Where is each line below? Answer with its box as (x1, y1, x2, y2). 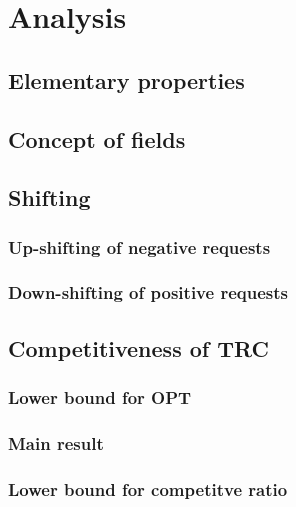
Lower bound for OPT (8, 385, 192, 410)
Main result (8, 430, 104, 455)
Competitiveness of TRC (8, 332, 269, 363)
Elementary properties (8, 64, 245, 95)
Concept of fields (8, 123, 186, 154)
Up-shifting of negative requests (8, 234, 271, 259)
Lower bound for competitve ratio (8, 476, 288, 501)
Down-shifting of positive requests (8, 280, 288, 305)
